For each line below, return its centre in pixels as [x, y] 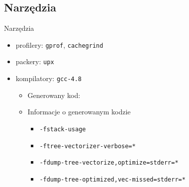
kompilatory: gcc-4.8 [49, 78]
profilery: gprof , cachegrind [59, 45]
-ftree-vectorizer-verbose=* [88, 146]
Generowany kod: [54, 95]
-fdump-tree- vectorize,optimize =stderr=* [109, 163]
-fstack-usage [63, 129]
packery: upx [35, 61]
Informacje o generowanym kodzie [79, 112]
